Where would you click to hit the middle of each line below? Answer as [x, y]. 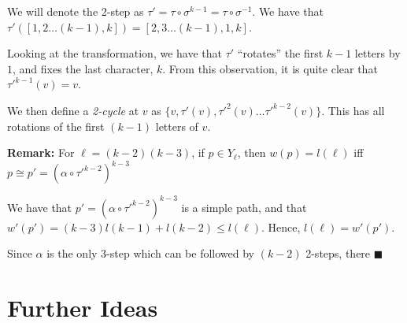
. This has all [353, 110]
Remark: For [41, 152]
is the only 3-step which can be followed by [150, 253]
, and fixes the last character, [83, 68]
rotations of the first [56, 126]
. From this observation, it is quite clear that [270, 68]
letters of [177, 126]
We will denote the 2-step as [76, 11]
